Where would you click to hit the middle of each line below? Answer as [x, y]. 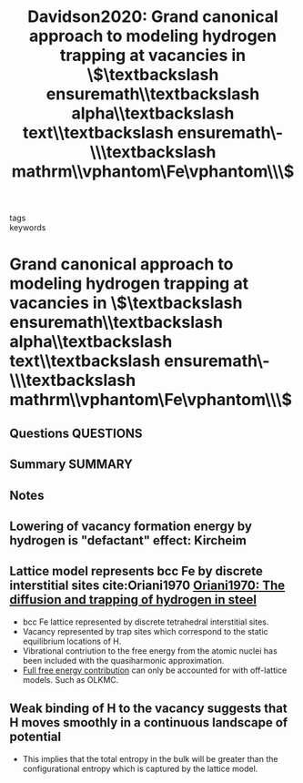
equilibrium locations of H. [72, 641]
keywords [28, 228]
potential [35, 737]
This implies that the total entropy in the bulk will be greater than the [150, 758]
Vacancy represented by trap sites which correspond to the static [145, 631]
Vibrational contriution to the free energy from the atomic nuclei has [150, 651]
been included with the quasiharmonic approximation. [123, 660]
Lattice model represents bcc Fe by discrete [136, 571]
